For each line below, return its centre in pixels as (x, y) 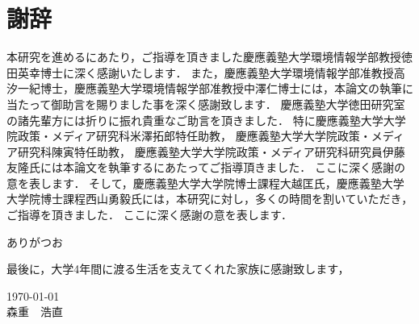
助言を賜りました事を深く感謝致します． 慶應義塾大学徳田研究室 (234, 104)
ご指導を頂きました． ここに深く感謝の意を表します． (150, 215)
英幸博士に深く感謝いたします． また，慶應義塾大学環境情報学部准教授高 (211, 72)
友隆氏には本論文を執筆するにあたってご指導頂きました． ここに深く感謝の (206, 167)
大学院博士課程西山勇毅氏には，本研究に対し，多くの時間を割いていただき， (210, 199)
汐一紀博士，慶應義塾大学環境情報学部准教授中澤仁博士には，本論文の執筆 (204, 88)
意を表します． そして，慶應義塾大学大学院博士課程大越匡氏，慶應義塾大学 (205, 183)
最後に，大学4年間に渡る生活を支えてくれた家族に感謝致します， (178, 269)
